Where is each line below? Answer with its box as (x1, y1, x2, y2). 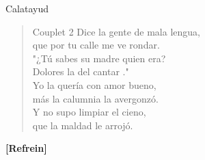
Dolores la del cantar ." (32, 64, 129, 79)
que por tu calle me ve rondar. (32, 38, 160, 52)
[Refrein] (5, 141, 47, 155)
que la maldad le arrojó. (32, 118, 133, 132)
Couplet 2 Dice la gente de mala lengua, (32, 24, 200, 38)
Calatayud (5, 1, 49, 15)
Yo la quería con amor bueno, (32, 77, 156, 92)
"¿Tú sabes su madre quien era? (32, 51, 166, 65)
